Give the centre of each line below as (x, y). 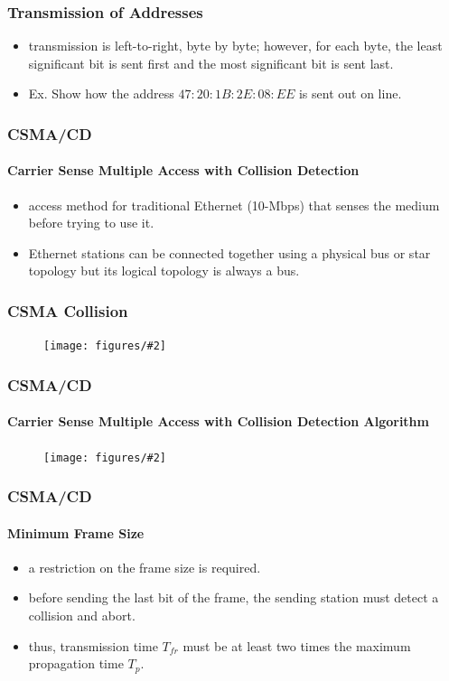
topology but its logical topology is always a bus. (164, 271)
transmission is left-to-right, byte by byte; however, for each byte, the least (235, 46)
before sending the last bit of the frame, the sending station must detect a (234, 597)
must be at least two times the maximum (297, 645)
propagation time (76, 663)
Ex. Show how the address (101, 93)
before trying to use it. (91, 223)
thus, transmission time (93, 645)
